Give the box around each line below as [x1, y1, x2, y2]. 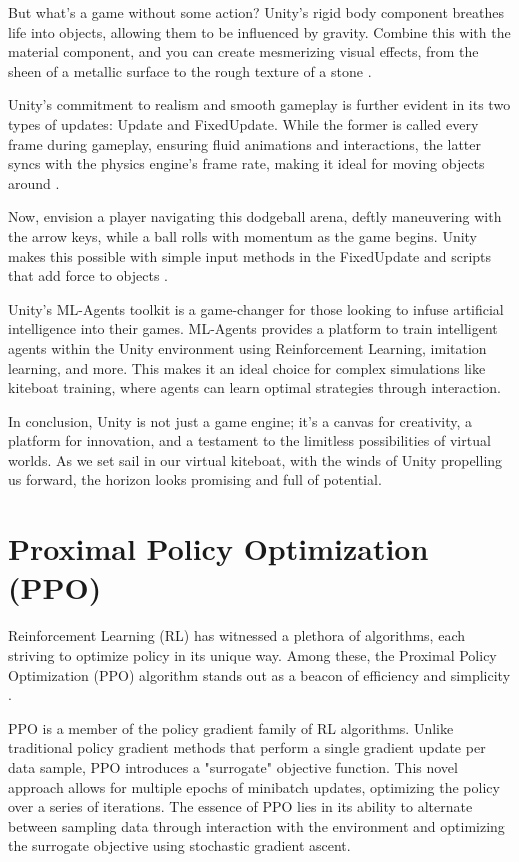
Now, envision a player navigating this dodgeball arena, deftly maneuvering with [8, 206, 502, 227]
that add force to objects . [8, 265, 168, 286]
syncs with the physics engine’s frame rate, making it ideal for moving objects [8, 153, 485, 174]
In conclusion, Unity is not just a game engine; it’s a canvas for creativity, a [8, 410, 473, 431]
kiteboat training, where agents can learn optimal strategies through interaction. [8, 377, 501, 398]
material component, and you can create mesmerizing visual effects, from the [8, 41, 479, 62]
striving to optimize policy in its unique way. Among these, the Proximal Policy [8, 644, 497, 665]
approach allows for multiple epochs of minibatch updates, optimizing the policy [8, 776, 500, 797]
